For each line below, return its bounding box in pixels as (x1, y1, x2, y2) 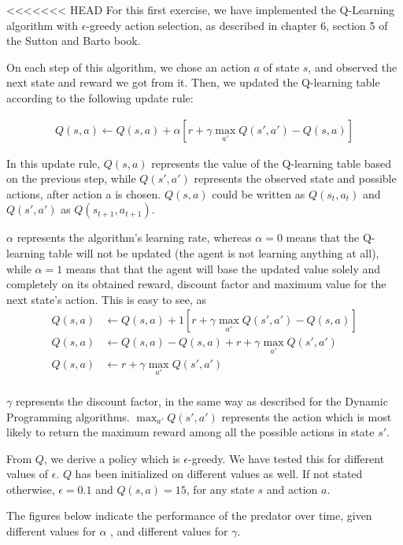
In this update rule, (6, 154, 101, 171)
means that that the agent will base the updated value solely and (65, 260, 381, 276)
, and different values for (110, 523, 228, 539)
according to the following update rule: (6, 89, 194, 106)
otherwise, (6, 480, 55, 497)
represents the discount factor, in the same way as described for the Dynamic (15, 392, 388, 409)
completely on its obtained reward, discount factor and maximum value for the (6, 276, 386, 292)
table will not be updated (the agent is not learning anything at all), (48, 244, 379, 261)
